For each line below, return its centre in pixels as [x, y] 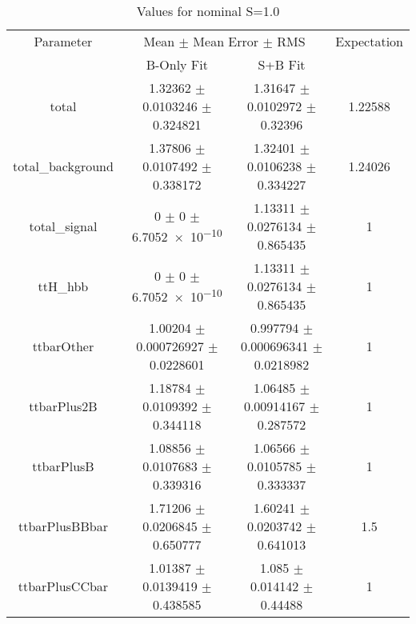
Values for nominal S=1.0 [208, 11]
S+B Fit [282, 64]
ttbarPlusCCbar [63, 586]
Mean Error [226, 41]
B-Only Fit [177, 64]
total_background [63, 166]
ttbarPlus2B [63, 406]
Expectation [369, 41]
